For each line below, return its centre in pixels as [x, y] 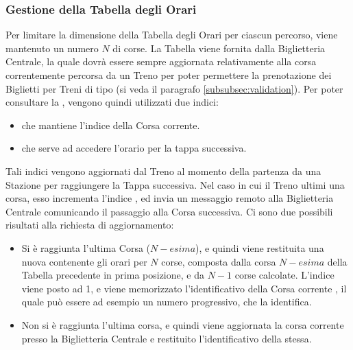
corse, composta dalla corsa [219, 261]
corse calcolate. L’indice [284, 275]
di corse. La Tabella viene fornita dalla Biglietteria [219, 48]
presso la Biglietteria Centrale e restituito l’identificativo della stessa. [167, 338]
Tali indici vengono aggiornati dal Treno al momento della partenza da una [163, 171]
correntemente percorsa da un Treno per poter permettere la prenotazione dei [169, 75]
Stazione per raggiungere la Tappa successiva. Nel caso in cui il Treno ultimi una [175, 184]
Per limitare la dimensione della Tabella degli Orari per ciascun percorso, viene [172, 35]
